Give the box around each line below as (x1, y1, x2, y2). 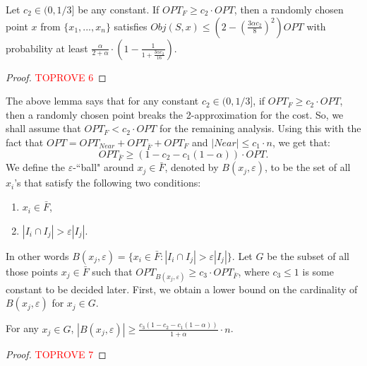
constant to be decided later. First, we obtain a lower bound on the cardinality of (6, 281, 358, 296)
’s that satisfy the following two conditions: (14, 175, 201, 190)
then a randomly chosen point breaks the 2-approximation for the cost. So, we (6, 107, 344, 122)
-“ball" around (73, 160, 134, 175)
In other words (6, 248, 69, 263)
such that (92, 264, 133, 278)
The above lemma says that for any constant (6, 93, 199, 108)
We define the (6, 160, 65, 175)
